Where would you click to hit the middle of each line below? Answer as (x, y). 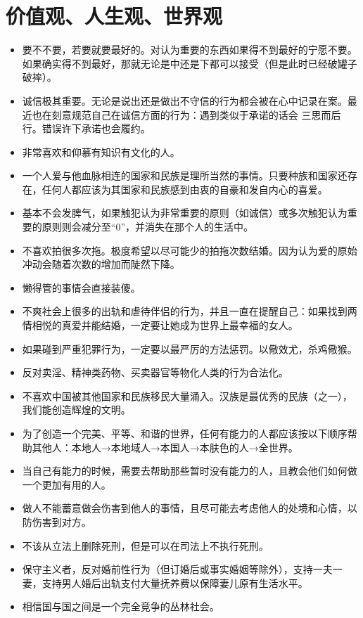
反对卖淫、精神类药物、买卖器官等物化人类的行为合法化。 (155, 372)
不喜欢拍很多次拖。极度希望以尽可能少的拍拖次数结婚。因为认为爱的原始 (190, 250)
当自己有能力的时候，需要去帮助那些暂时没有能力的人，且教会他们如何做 (190, 471)
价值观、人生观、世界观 (114, 16)
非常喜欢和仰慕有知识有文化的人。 (101, 152)
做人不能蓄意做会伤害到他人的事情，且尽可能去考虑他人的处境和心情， (185, 508)
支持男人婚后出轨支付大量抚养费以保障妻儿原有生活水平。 (175, 582)
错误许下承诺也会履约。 (96, 128)
